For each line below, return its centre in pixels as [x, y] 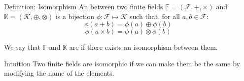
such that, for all [155, 16]
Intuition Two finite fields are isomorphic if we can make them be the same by [122, 63]
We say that [22, 47]
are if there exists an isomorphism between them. [143, 47]
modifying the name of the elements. [59, 73]
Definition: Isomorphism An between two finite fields [84, 6]
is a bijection [75, 16]
